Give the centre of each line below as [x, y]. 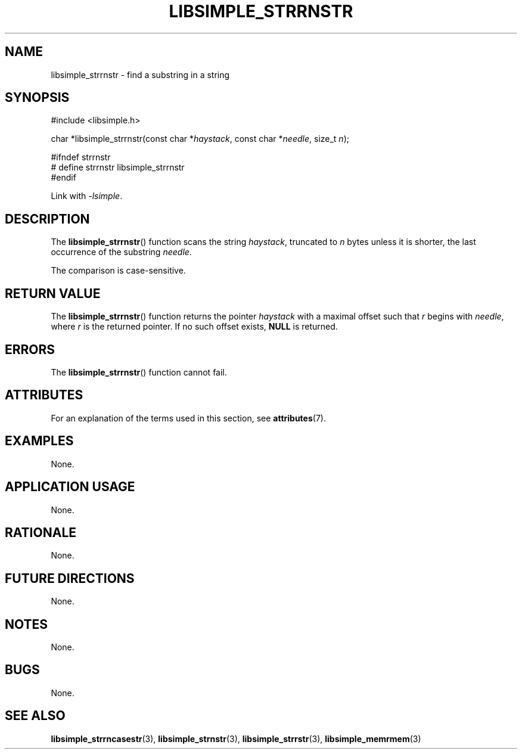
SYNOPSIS [37, 98]
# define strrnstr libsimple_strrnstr [118, 167]
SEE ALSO [35, 716]
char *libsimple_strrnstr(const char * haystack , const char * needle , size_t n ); [200, 139]
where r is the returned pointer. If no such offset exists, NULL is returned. [194, 327]
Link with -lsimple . [87, 196]
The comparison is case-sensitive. [118, 271]
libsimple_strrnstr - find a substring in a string [140, 75]
